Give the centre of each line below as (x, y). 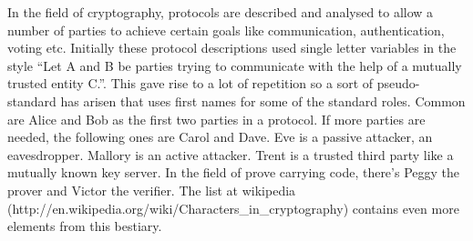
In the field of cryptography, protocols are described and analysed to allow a (221, 12)
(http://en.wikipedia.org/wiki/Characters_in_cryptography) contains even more (233, 208)
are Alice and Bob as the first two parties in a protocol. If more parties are (216, 119)
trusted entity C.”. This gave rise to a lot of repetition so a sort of (190, 83)
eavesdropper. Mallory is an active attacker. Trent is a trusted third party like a (231, 154)
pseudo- (398, 83)
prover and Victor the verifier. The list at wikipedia (152, 190)
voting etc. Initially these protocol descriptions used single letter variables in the (232, 48)
